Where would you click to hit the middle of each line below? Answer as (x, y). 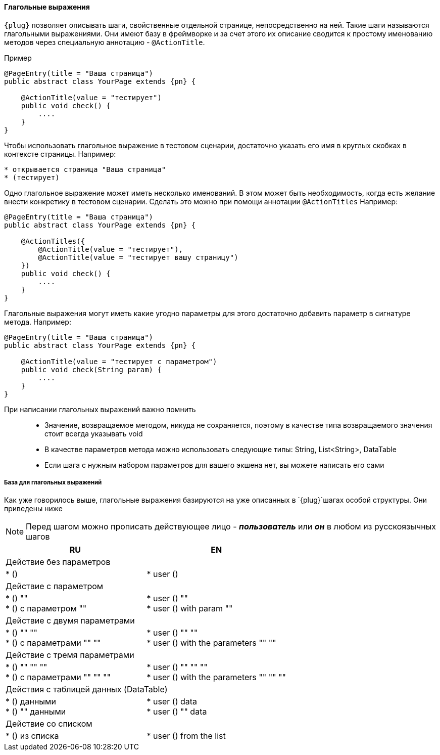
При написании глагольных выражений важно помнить (100, 409)
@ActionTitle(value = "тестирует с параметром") (119, 361)
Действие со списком (49, 724)
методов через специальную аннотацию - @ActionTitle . (105, 42)
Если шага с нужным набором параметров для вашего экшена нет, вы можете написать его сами (214, 465)
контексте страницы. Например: (60, 154)
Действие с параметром (55, 586)
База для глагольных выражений (53, 482)
